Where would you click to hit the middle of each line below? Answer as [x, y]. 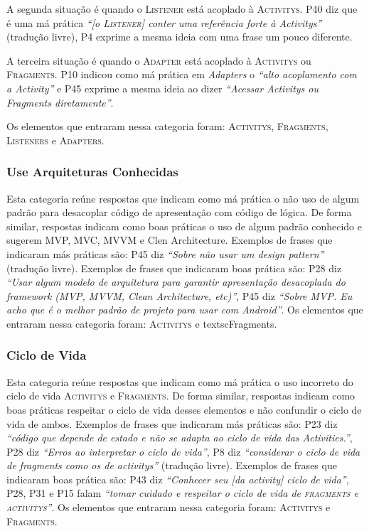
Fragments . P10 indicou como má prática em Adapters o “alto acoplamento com [182, 74]
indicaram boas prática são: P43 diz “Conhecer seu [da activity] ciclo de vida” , [178, 479]
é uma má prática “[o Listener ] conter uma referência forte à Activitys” [164, 22]
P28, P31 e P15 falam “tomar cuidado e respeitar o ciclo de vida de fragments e [182, 493]
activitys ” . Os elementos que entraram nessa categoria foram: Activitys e [169, 507]
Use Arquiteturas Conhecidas [92, 172]
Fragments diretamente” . [60, 102]
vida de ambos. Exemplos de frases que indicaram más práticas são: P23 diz [172, 423]
